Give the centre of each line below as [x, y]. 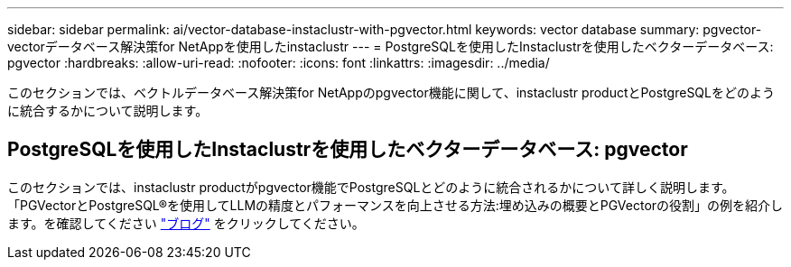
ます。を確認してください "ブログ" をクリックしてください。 [186, 223]
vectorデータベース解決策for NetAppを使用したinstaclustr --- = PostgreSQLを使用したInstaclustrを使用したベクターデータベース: [391, 46]
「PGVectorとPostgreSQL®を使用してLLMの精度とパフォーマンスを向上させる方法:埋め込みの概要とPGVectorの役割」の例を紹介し [395, 205]
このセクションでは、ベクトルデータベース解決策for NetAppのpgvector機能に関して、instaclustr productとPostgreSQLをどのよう [391, 92]
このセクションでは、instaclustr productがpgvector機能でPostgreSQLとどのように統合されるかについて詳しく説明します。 [371, 187]
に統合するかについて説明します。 [108, 110]
